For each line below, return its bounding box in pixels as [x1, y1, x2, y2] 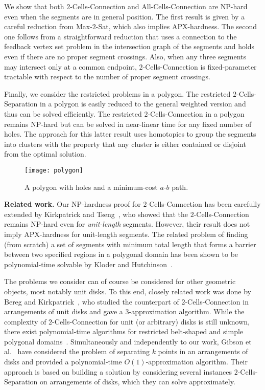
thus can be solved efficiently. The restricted [4, 108, 142, 119]
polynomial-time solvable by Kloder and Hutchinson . [4, 258, 173, 269]
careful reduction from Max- [4, 21, 92, 32]
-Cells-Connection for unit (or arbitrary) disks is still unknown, [52, 316, 250, 327]
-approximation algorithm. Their [146, 356, 248, 367]
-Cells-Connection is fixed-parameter [142, 61, 257, 72]
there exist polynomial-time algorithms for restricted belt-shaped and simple [4, 326, 244, 337]
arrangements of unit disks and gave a [4, 306, 123, 317]
